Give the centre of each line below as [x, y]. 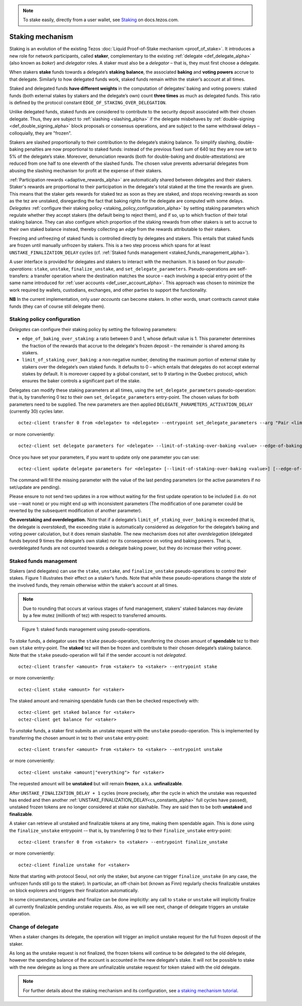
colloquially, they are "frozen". [41, 133]
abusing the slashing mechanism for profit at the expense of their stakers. [86, 170]
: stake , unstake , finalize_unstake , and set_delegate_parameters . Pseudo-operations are [134, 269]
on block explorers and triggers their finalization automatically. [74, 890]
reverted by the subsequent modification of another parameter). [76, 510]
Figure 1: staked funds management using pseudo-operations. [86, 630]
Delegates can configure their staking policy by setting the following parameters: [93, 329]
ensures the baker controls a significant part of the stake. [81, 381]
